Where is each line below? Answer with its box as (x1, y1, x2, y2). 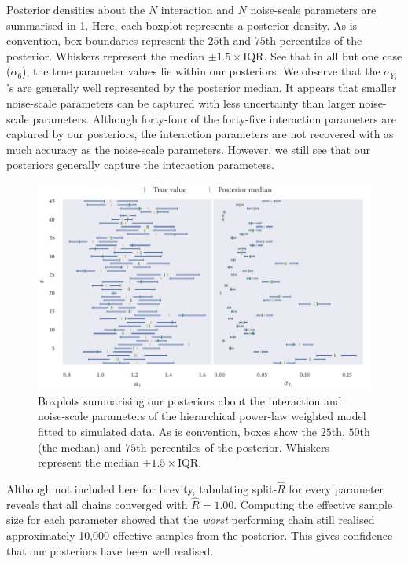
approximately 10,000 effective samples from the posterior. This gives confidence (6, 527, 393, 544)
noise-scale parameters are (250, 2, 377, 17)
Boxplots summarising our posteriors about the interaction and (38, 392, 342, 408)
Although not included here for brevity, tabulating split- (6, 481, 278, 497)
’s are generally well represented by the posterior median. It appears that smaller (6, 79, 397, 96)
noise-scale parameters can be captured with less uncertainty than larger (6, 95, 355, 112)
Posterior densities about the (6, 2, 145, 17)
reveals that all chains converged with (6, 496, 188, 512)
